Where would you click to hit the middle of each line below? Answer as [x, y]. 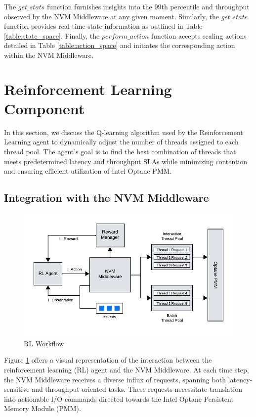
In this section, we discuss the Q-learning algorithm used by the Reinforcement [124, 132]
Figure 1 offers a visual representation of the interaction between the [108, 360]
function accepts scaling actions [199, 35]
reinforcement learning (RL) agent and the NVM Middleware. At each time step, [127, 370]
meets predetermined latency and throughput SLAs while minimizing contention [126, 161]
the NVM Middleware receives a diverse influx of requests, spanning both [115, 379]
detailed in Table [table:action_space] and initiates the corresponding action [120, 45]
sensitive [17, 389]
